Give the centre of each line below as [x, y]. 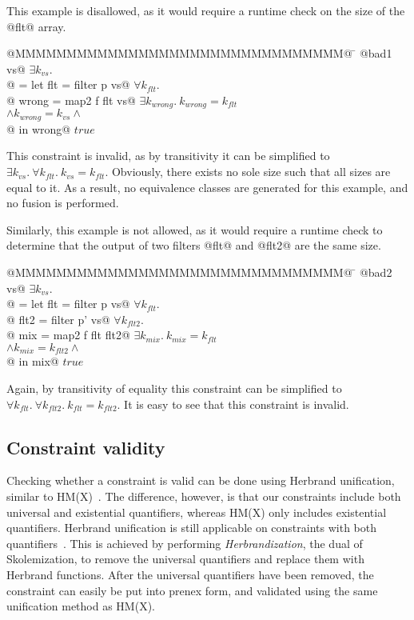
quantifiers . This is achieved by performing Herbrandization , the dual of [185, 543]
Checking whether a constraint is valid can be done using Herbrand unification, [201, 480]
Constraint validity [86, 447]
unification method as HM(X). [81, 606]
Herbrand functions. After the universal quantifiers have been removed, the [190, 574]
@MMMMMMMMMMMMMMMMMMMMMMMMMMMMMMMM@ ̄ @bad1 [199, 53]
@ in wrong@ [39, 128]
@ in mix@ [33, 361]
